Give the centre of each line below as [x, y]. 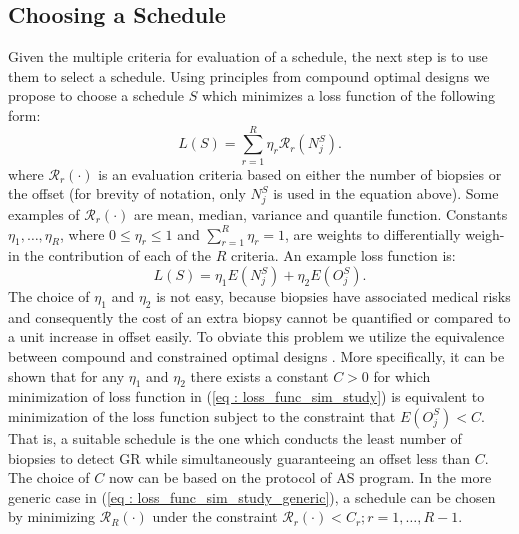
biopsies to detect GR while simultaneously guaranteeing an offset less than [239, 457]
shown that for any [66, 375]
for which [402, 375]
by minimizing [52, 516]
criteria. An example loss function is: [343, 255]
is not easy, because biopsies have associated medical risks [333, 296]
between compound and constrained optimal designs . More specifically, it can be [256, 356]
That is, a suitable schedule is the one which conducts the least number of [235, 437]
